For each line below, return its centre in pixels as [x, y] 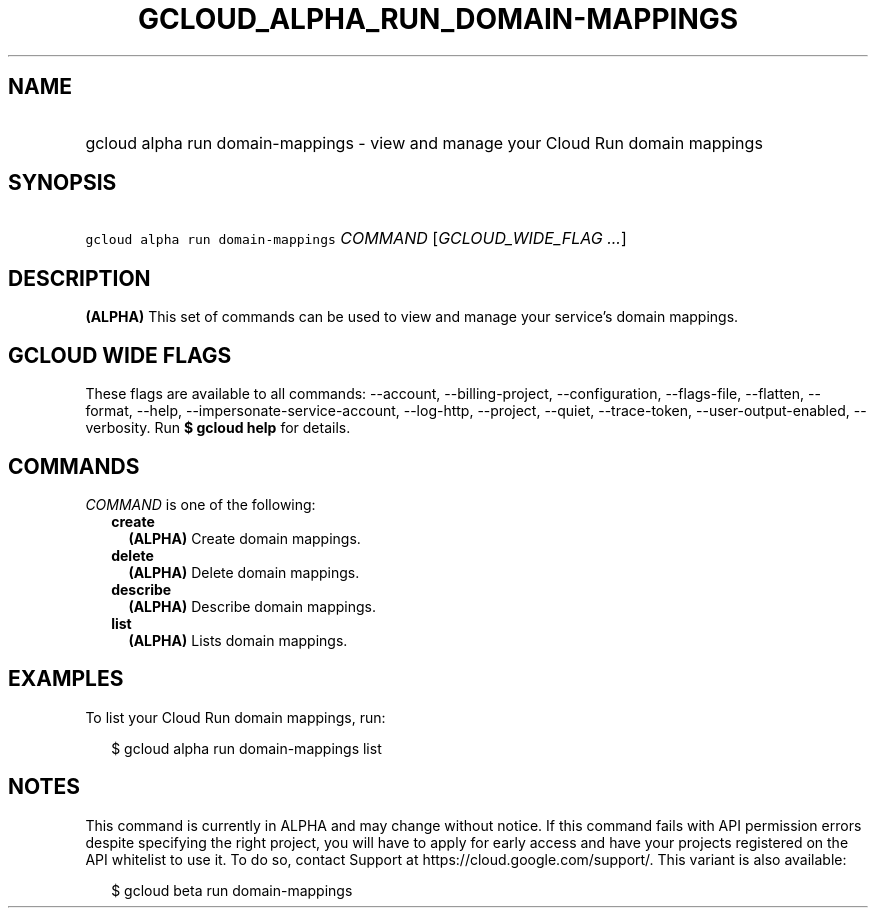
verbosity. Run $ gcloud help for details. [218, 428]
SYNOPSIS [62, 183]
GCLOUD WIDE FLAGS [120, 355]
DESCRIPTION [79, 278]
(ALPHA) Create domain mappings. [244, 538]
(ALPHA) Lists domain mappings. [238, 640]
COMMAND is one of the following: [200, 504]
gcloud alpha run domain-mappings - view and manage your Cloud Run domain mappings [424, 142]
